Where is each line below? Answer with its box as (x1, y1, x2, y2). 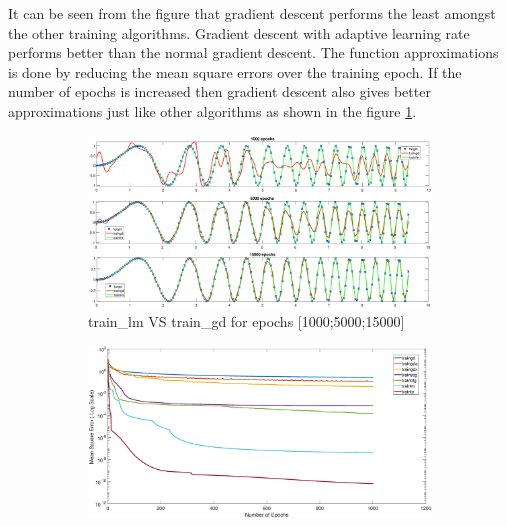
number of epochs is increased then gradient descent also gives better (8, 81, 431, 102)
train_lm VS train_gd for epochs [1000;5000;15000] (88, 311, 405, 332)
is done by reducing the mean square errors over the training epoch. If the (8, 61, 462, 82)
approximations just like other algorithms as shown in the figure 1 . (8, 100, 417, 121)
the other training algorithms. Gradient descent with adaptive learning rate (8, 22, 470, 43)
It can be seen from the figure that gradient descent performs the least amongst (8, 3, 496, 23)
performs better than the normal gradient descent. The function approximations (8, 42, 499, 63)
